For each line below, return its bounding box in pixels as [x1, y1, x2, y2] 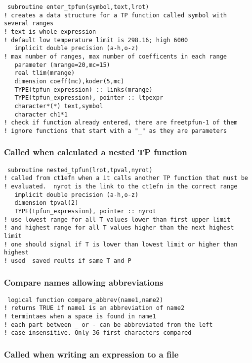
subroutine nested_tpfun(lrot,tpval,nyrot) [7, 166, 153, 174]
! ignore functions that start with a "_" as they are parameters [4, 127, 227, 134]
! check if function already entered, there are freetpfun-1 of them [4, 119, 238, 126]
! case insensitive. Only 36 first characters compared [4, 329, 192, 337]
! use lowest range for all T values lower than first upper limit [4, 216, 231, 223]
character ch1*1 [14, 111, 68, 118]
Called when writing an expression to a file [4, 348, 179, 361]
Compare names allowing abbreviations [4, 276, 164, 288]
